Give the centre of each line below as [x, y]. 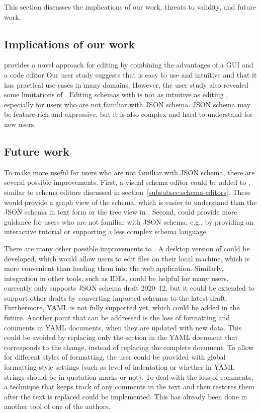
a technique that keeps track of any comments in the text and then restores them [129, 387]
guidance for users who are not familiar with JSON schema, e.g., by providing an [129, 221]
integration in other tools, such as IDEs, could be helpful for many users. [116, 278]
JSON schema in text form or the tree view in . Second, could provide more [121, 212]
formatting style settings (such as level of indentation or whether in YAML [119, 367]
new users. [20, 124]
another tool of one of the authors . [57, 406]
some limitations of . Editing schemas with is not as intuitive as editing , [116, 94]
